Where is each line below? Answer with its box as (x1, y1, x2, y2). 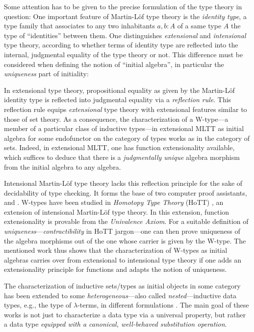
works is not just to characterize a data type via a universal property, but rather (4, 309, 246, 319)
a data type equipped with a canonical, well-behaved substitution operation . (4, 319, 227, 329)
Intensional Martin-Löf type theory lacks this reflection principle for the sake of (4, 178, 243, 188)
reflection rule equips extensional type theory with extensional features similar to (4, 104, 247, 114)
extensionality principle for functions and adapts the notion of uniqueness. (4, 264, 227, 274)
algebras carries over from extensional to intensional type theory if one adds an (4, 254, 242, 265)
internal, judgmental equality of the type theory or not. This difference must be (4, 49, 243, 59)
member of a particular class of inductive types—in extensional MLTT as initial (4, 123, 244, 133)
